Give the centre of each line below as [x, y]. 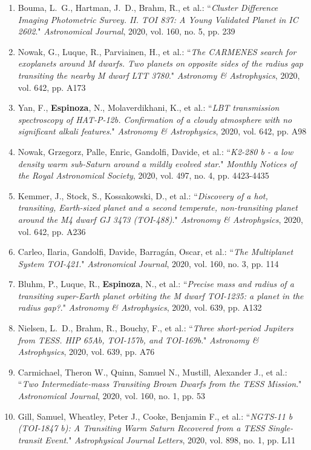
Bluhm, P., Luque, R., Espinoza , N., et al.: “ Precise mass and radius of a [156, 284]
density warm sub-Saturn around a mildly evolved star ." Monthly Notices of [157, 163]
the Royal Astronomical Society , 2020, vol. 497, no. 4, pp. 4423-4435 [143, 175]
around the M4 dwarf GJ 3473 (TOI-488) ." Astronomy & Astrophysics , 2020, [160, 219]
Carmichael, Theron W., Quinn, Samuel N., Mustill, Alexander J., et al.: [152, 372]
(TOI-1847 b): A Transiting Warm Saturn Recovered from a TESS [141, 428]
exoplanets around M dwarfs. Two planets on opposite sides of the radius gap [160, 63]
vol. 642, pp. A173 [52, 87]
